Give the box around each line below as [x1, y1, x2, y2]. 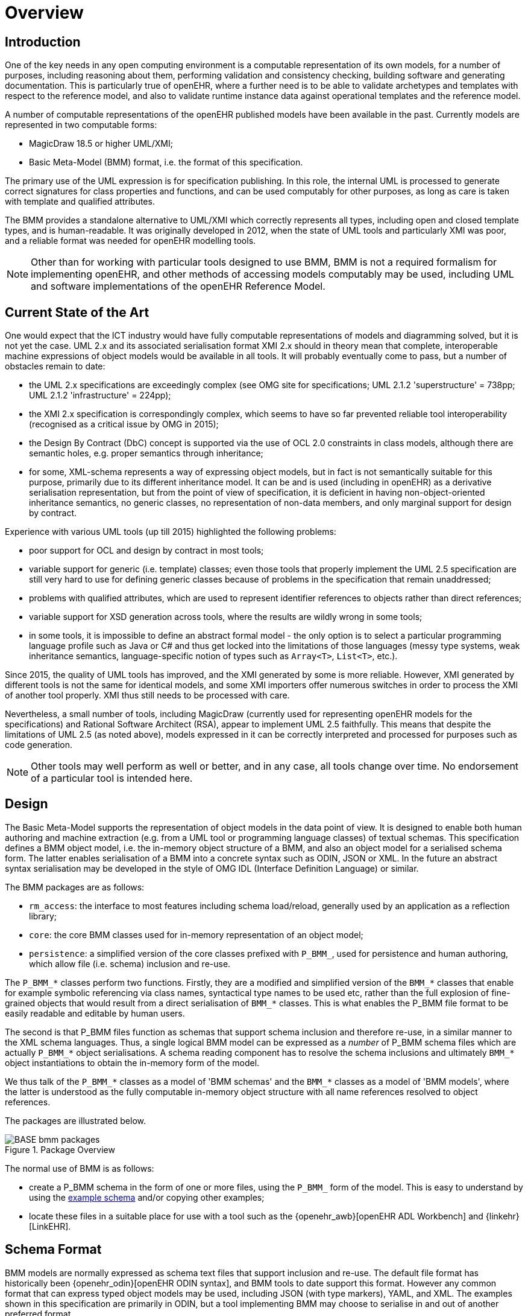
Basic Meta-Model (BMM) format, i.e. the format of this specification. [29, 157, 303, 168]
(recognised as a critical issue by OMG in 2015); [29, 419, 219, 430]
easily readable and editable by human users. [5, 1008, 185, 1018]
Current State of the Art [5, 304, 149, 320]
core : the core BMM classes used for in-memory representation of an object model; [29, 929, 363, 940]
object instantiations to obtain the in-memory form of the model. [5, 1057, 260, 1068]
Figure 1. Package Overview [5, 1144, 115, 1155]
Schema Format [5, 1242, 102, 1257]
